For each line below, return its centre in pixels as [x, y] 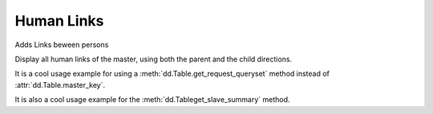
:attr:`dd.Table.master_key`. [60, 85]
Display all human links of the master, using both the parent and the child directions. [154, 59]
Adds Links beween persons [62, 45]
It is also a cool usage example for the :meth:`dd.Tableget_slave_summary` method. [152, 100]
